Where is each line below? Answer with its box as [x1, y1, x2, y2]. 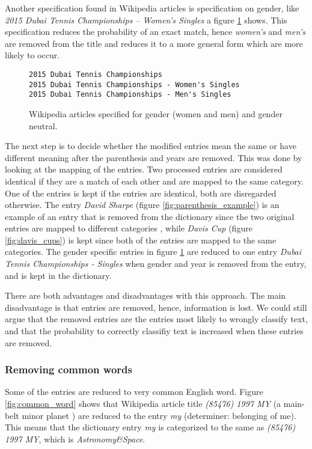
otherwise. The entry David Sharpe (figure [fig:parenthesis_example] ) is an [5, 198, 280, 211]
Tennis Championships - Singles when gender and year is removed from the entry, [5, 257, 307, 270]
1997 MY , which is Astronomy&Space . [5, 432, 145, 445]
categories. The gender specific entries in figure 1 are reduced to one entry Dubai [5, 245, 302, 258]
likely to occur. [5, 49, 60, 61]
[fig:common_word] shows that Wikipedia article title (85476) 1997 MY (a [5, 397, 281, 410]
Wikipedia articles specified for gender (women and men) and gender [29, 107, 283, 120]
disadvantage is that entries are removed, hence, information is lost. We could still [5, 301, 307, 313]
